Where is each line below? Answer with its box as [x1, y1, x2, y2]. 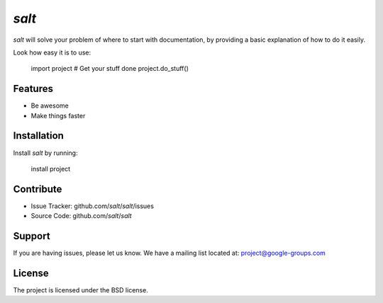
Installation [13, 130, 64, 142]
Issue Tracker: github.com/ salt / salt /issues [30, 202, 154, 210]
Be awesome [30, 101, 69, 110]
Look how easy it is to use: [13, 48, 91, 57]
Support [13, 230, 50, 242]
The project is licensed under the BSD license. [13, 286, 148, 295]
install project [30, 164, 71, 173]
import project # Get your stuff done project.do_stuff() [30, 64, 189, 73]
